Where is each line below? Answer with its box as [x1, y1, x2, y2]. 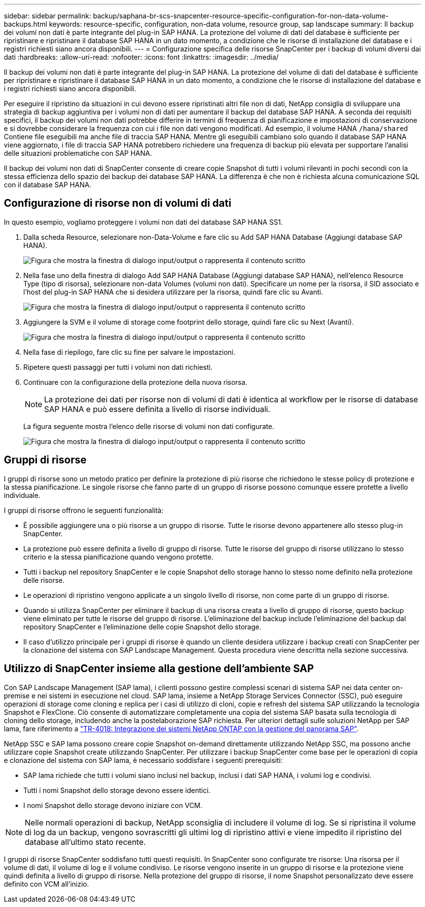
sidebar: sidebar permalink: [4, 12, 91, 20]
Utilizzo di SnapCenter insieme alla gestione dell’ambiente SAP [4, 662, 314, 675]
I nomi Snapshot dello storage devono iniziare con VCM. [23, 801, 203, 809]
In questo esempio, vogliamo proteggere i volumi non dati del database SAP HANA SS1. [4, 217, 283, 226]
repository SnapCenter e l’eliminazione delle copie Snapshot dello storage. [23, 622, 262, 631]
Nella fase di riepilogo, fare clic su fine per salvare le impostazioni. [23, 347, 236, 356]
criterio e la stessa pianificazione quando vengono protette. [23, 552, 213, 561]
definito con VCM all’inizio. [4, 879, 89, 888]
